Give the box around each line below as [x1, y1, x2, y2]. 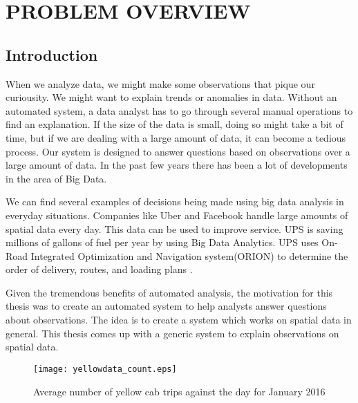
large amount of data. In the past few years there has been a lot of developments [6, 158, 348, 172]
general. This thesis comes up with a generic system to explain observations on [6, 326, 339, 340]
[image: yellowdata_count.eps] [33, 364, 177, 374]
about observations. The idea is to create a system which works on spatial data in [6, 312, 352, 327]
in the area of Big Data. [6, 171, 107, 185]
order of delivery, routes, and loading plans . [6, 262, 193, 277]
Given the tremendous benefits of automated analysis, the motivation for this [6, 285, 333, 299]
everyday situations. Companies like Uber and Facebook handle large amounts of [6, 207, 348, 222]
